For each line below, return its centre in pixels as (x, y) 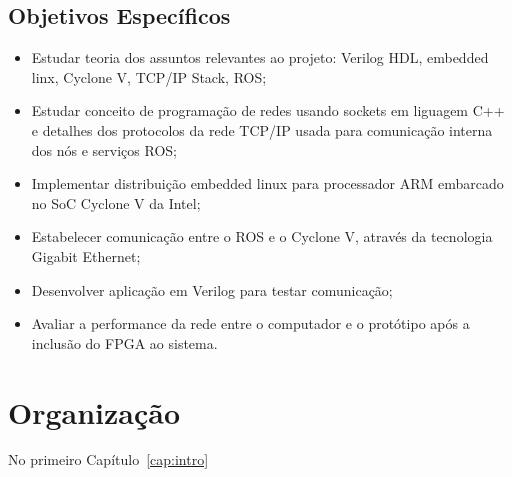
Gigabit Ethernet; (86, 255)
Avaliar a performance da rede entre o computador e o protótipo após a (250, 323)
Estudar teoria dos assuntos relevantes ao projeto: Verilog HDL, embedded (260, 57)
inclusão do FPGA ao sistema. (124, 342)
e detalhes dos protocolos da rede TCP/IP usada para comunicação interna (262, 129)
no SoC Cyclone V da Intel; (116, 202)
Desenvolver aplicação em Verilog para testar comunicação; (212, 289)
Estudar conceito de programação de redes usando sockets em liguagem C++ (268, 110)
